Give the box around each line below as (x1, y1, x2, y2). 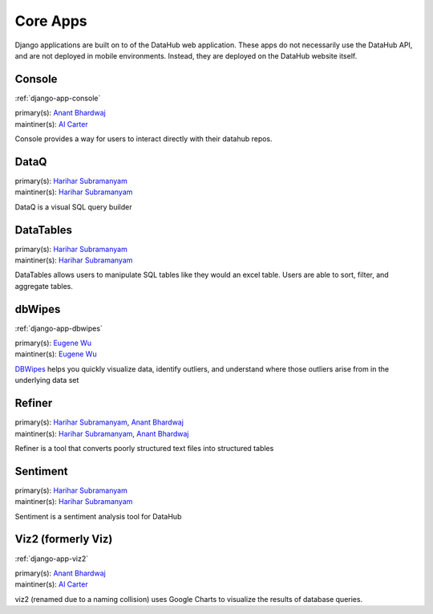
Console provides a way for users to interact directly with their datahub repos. (14, 134, 273, 144)
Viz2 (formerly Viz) (14, 532, 113, 546)
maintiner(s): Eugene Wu (14, 349, 97, 359)
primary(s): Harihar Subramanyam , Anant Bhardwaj (14, 417, 184, 427)
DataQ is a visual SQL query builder (14, 201, 132, 212)
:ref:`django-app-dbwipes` (14, 323, 103, 333)
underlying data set (14, 376, 79, 385)
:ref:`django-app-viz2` (14, 554, 88, 563)
